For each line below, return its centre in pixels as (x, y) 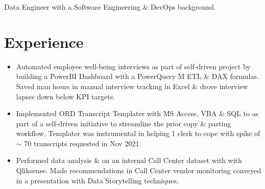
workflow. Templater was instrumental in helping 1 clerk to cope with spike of (138, 133)
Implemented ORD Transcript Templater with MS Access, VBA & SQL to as (137, 113)
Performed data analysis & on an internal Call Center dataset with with (129, 160)
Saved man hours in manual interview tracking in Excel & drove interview (132, 86)
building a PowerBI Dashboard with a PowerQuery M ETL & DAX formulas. (137, 76)
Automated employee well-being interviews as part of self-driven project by (133, 66)
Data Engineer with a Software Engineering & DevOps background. (110, 7)
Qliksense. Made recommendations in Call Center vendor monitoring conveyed (139, 170)
